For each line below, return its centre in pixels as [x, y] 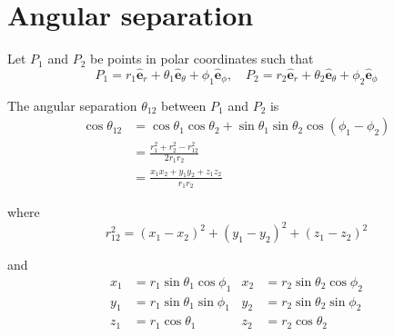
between [183, 105]
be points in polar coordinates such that [202, 59]
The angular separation [72, 105]
